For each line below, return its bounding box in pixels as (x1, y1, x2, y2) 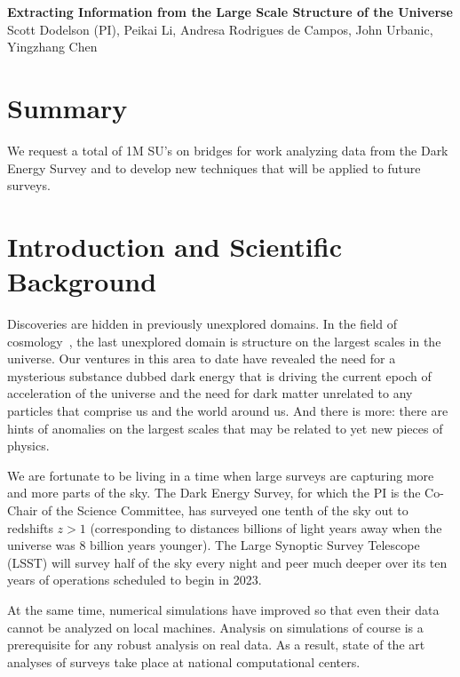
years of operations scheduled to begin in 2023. (7, 570, 262, 589)
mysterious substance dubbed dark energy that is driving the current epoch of (7, 366, 432, 385)
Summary (7, 89, 128, 125)
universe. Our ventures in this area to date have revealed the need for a (7, 349, 396, 368)
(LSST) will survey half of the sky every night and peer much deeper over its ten (7, 553, 448, 571)
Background (7, 263, 157, 299)
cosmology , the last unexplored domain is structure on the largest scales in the (7, 331, 441, 350)
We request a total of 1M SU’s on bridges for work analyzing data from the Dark (7, 140, 448, 159)
